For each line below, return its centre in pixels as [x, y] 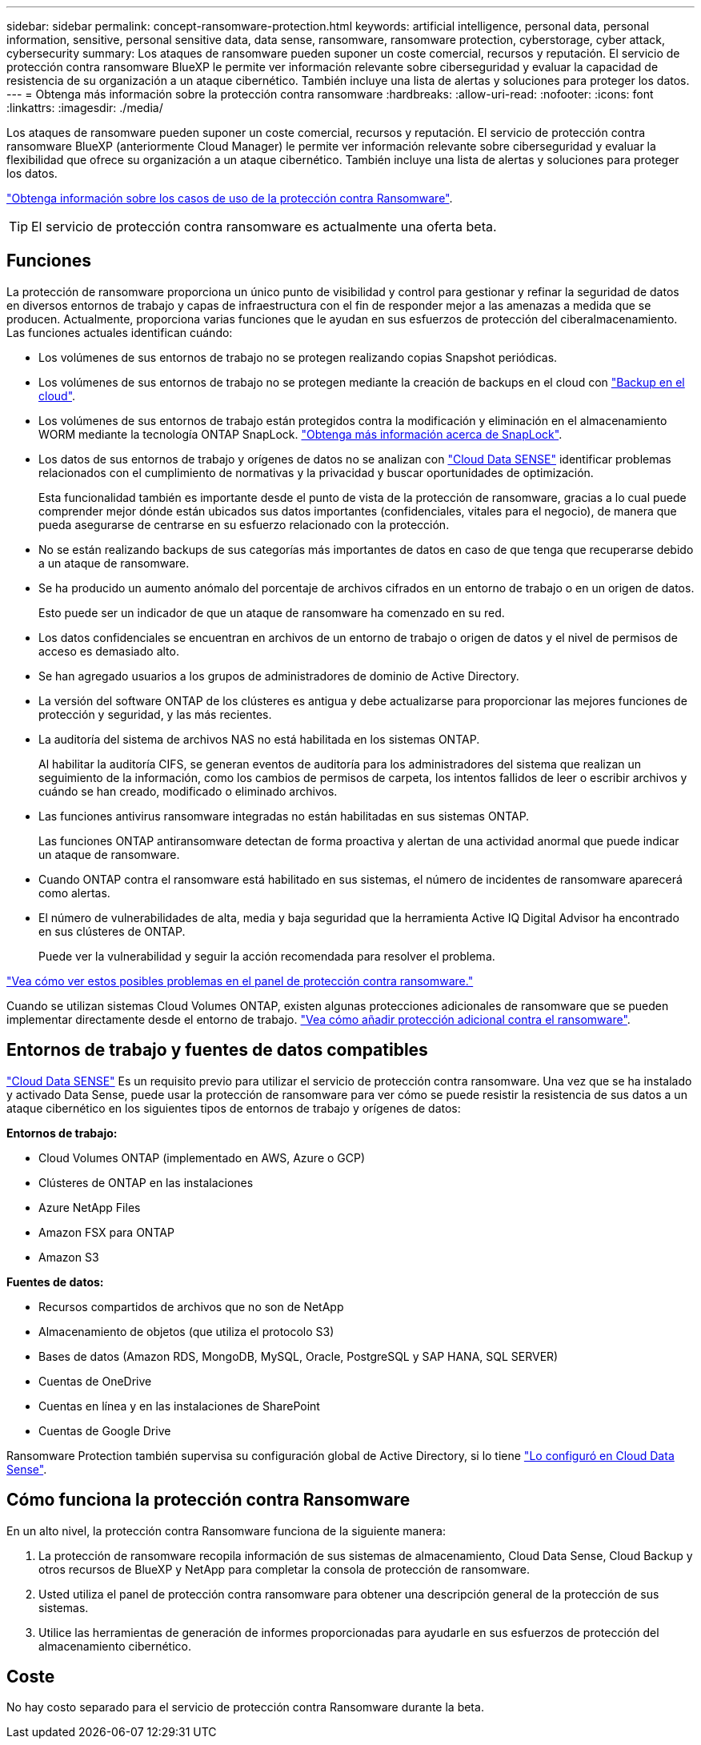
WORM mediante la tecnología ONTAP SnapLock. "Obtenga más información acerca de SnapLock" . [300, 434]
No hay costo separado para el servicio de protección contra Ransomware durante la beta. [245, 1707]
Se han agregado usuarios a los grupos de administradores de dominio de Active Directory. [279, 676]
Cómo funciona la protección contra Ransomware [208, 1500]
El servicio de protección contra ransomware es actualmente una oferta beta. [264, 227]
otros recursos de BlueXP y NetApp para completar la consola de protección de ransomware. [284, 1569]
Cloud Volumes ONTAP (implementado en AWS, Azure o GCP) [202, 1157]
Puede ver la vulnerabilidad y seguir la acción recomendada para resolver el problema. [267, 956]
